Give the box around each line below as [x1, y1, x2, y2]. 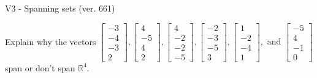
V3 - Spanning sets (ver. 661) [5, 2, 115, 14]
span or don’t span [5, 61, 75, 74]
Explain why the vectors [5, 35, 96, 48]
